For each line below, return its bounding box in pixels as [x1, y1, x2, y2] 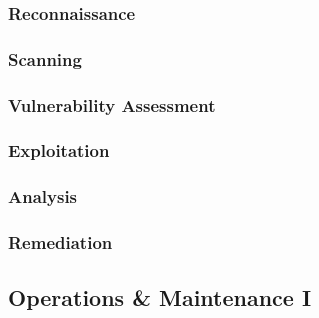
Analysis [8, 184, 78, 209]
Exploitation [8, 138, 110, 163]
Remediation [8, 230, 113, 255]
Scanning [8, 46, 82, 71]
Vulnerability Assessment [8, 92, 216, 117]
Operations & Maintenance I [8, 282, 312, 313]
